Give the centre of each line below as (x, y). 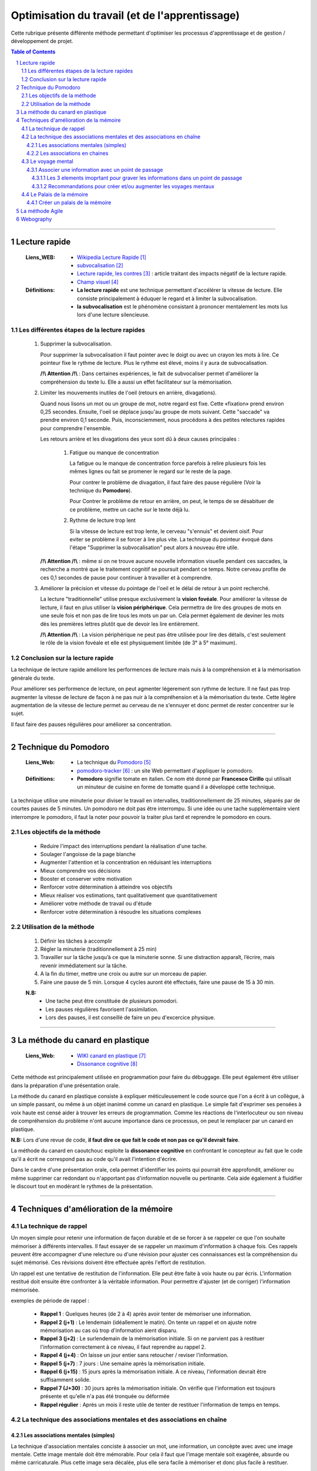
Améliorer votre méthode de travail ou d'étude (96, 904)
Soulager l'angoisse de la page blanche (88, 854)
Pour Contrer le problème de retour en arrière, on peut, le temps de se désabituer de (172, 501)
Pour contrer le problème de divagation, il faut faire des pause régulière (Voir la (165, 482)
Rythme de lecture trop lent (103, 520)
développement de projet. (42, 41)
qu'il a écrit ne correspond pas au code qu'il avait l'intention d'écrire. (94, 1159)
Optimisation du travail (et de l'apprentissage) (125, 15)
